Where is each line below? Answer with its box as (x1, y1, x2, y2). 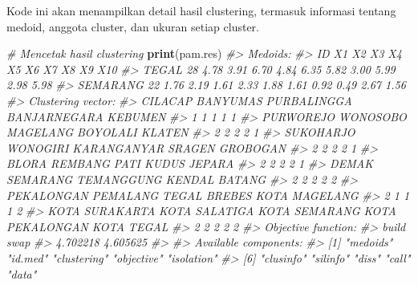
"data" (6, 265, 37, 282)
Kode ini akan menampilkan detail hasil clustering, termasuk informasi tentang (6, 2, 396, 18)
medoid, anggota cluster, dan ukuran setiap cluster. (6, 18, 259, 35)
